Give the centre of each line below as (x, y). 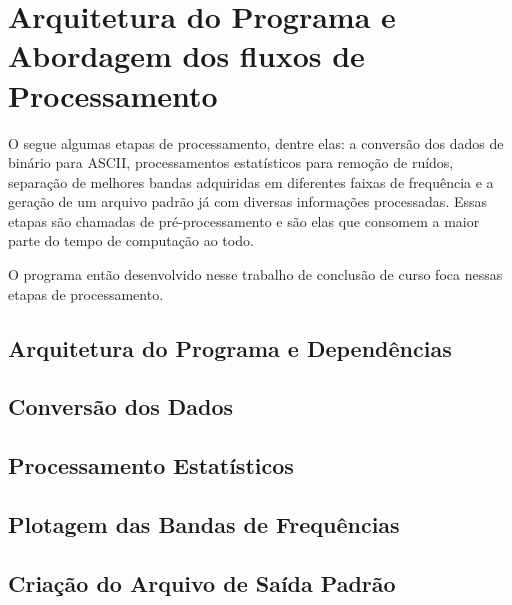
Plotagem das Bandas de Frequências (204, 523)
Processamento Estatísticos (151, 465)
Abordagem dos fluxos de (186, 55)
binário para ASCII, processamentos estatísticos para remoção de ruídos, (231, 162)
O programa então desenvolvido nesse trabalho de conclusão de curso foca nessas (255, 274)
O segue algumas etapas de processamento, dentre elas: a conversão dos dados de (256, 142)
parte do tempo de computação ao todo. (131, 240)
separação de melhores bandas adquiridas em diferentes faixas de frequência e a (251, 181)
